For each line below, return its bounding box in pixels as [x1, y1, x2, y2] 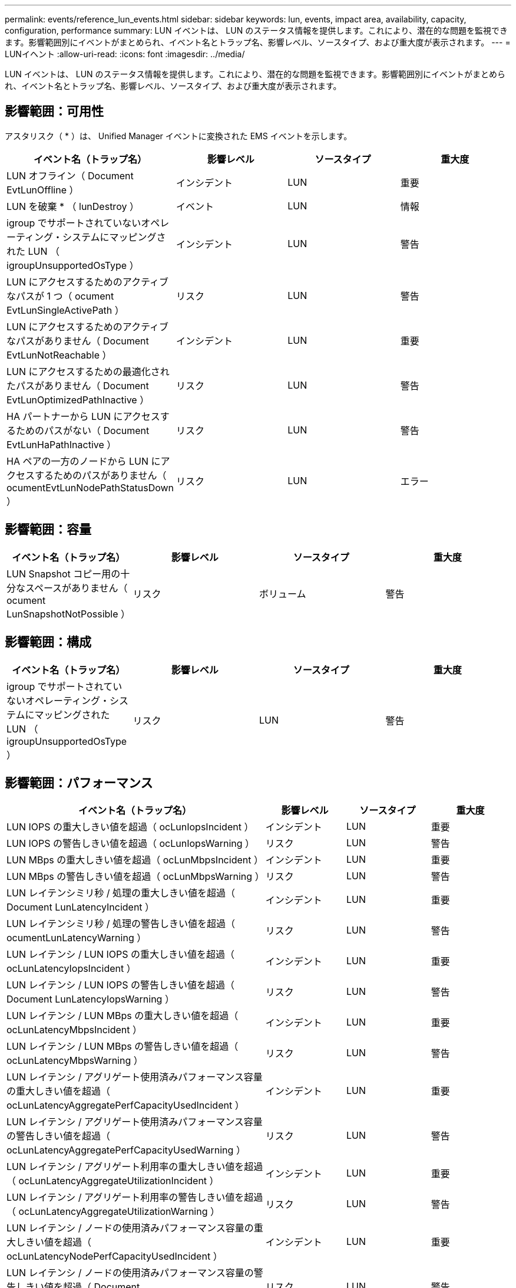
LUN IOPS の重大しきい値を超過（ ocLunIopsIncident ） [6, 821, 254, 833]
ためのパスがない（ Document [16, 424, 150, 436]
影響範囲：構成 [5, 635, 91, 650]
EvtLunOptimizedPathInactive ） [6, 393, 150, 406]
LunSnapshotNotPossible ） [6, 607, 131, 620]
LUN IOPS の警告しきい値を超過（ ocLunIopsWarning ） [6, 837, 255, 850]
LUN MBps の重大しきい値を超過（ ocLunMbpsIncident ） [6, 854, 263, 866]
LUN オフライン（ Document [6, 169, 134, 182]
